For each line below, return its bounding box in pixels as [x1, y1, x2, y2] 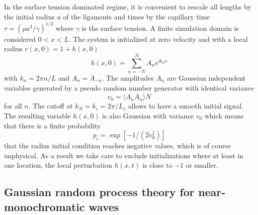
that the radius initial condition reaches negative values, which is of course [4, 140, 231, 151]
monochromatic [4, 199, 85, 214]
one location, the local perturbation [4, 160, 112, 170]
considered [4, 33, 36, 44]
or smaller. [185, 160, 218, 170]
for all [4, 101, 22, 111]
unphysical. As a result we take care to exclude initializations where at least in [4, 150, 244, 160]
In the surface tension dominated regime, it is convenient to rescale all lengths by [4, 1, 252, 11]
